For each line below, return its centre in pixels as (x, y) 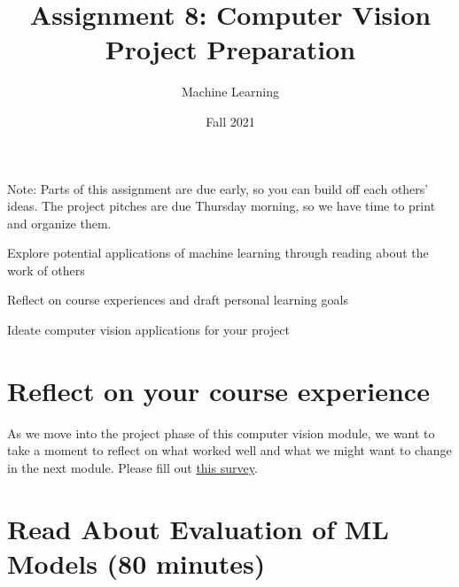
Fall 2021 (230, 121)
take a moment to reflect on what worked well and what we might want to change (229, 450)
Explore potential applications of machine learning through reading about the (218, 253)
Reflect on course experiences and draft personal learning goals (178, 300)
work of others (46, 270)
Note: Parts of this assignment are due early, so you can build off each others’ (218, 188)
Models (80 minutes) (136, 563)
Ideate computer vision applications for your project (148, 330)
